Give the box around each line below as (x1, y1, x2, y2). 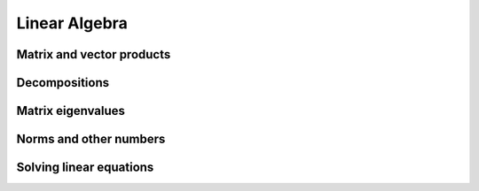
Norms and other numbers (16, 132, 166, 147)
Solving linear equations (16, 160, 154, 175)
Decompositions (16, 75, 110, 90)
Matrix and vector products (16, 47, 171, 62)
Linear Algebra (16, 13, 128, 33)
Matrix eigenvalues (16, 103, 126, 118)
